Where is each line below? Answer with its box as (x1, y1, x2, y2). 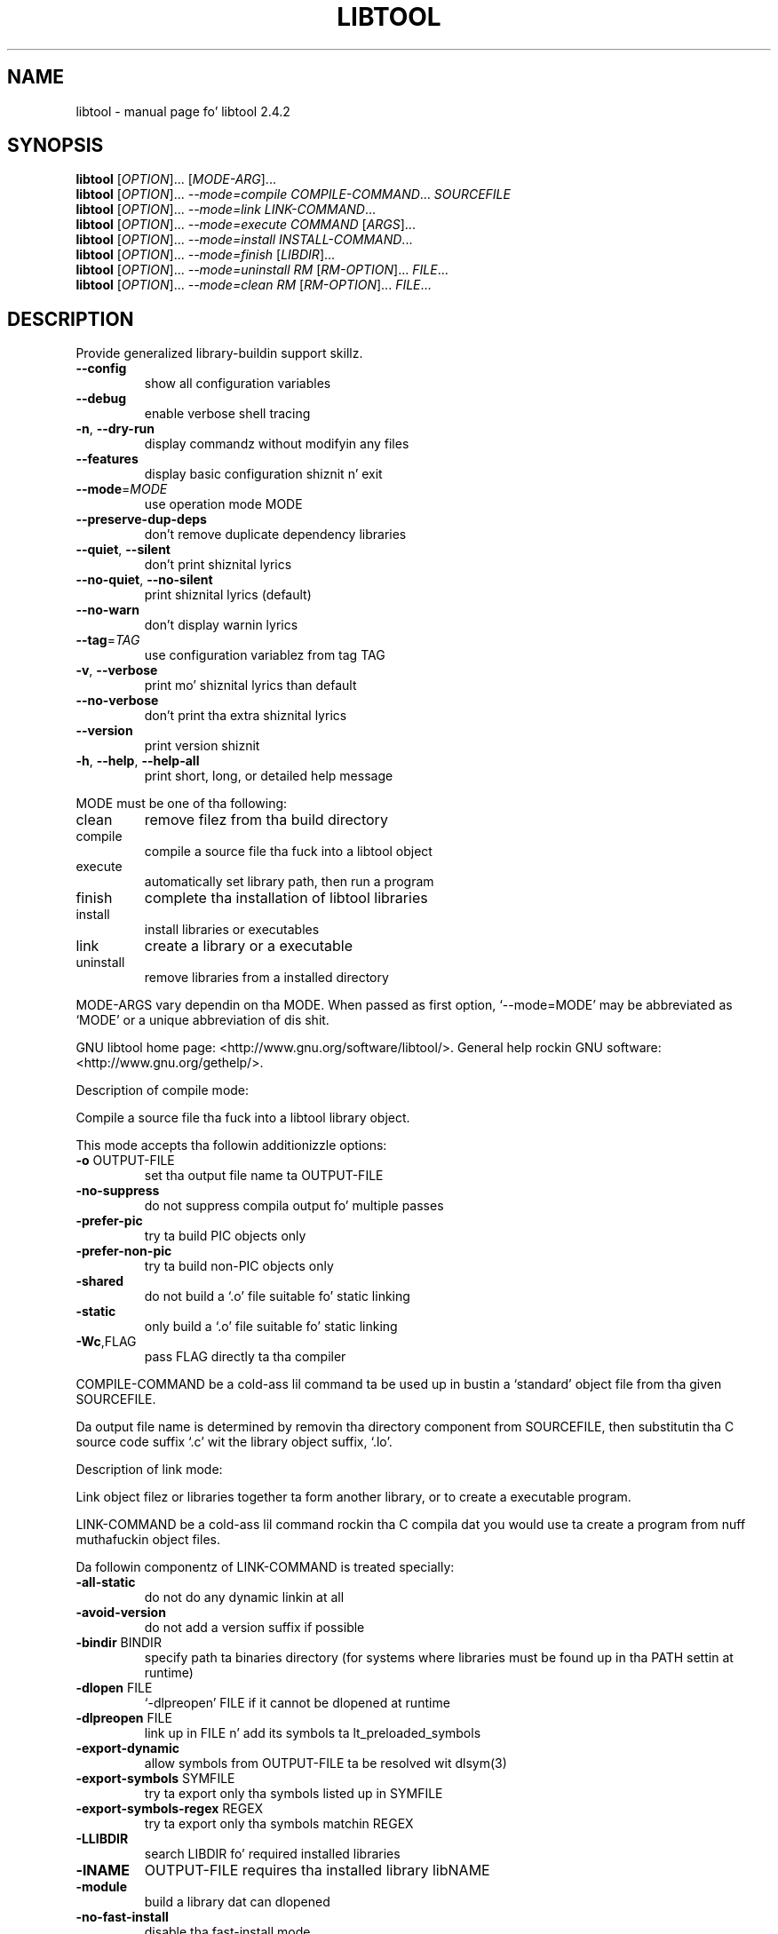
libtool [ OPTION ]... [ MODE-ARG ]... (75, 171, 276, 187)
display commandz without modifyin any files (144, 436, 409, 452)
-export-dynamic (75, 1740, 179, 1756)
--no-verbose (75, 693, 159, 709)
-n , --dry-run (75, 421, 155, 437)
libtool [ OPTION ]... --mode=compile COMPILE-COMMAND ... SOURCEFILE (75, 186, 511, 202)
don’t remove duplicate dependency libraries (144, 527, 407, 543)
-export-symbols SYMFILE (75, 1771, 235, 1787)
